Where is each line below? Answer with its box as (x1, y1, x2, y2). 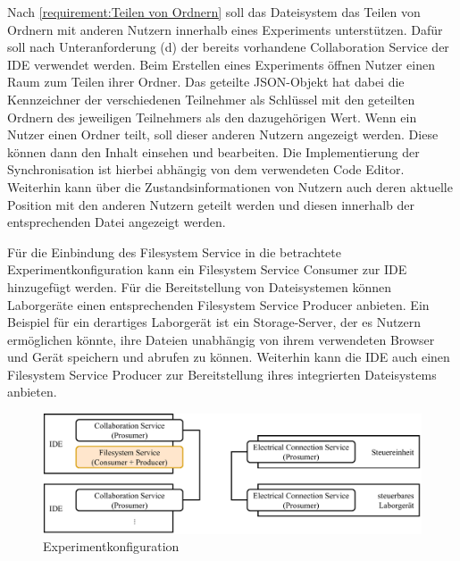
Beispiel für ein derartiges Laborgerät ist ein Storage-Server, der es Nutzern (7, 313, 422, 331)
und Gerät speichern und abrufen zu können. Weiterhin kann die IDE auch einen (7, 347, 450, 366)
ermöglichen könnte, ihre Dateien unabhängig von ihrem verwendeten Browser (7, 330, 435, 348)
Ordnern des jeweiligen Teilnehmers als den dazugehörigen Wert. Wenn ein (7, 107, 417, 126)
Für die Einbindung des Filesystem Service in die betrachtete (7, 242, 341, 261)
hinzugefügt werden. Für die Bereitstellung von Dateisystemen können (7, 277, 391, 296)
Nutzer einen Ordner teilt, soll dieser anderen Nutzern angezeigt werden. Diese (7, 125, 439, 144)
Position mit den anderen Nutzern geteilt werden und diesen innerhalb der (7, 195, 414, 214)
